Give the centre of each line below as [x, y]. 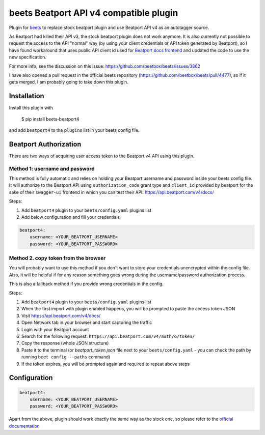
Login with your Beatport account [55, 329]
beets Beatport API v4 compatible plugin [94, 13]
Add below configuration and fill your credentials [71, 217]
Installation [26, 96]
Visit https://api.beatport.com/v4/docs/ [61, 316]
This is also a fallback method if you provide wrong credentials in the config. [86, 284]
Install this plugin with [31, 108]
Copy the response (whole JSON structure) [65, 343]
